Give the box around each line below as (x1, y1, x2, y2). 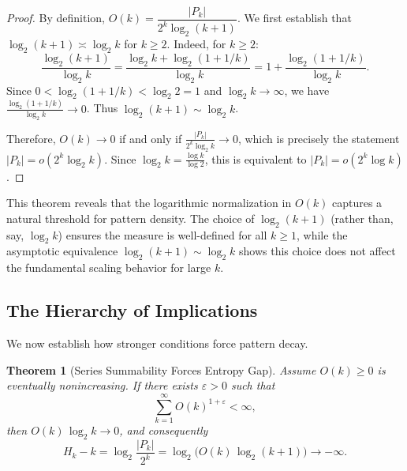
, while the (297, 226, 348, 243)
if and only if (119, 130, 182, 146)
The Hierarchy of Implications (6, 298, 258, 322)
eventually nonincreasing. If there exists (6, 377, 198, 394)
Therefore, (6, 130, 56, 146)
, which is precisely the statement (237, 130, 400, 146)
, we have (284, 81, 330, 98)
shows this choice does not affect (239, 243, 396, 259)
